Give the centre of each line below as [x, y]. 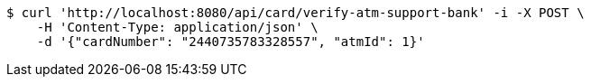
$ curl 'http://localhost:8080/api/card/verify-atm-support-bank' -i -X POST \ [295, 13]
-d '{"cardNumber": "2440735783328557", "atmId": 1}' [231, 42]
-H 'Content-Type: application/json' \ [177, 27]
